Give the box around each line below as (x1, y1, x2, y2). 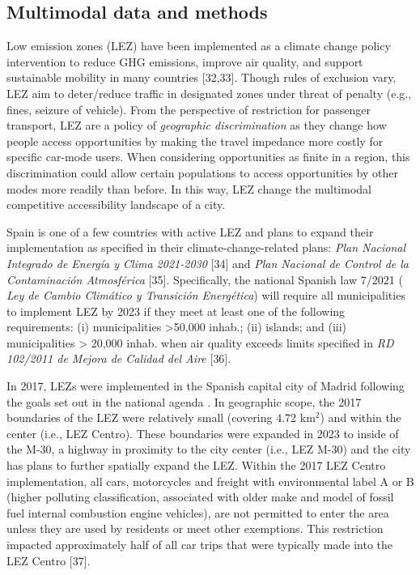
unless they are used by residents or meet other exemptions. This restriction (6, 520, 384, 537)
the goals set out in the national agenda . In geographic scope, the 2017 (6, 393, 362, 410)
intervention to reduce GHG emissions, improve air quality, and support (6, 53, 363, 70)
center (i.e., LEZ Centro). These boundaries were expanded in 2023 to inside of (6, 424, 399, 441)
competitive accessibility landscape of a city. (6, 196, 226, 213)
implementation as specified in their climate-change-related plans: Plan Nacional (6, 239, 406, 256)
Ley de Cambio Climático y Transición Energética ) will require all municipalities (6, 287, 405, 304)
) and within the (320, 409, 401, 426)
